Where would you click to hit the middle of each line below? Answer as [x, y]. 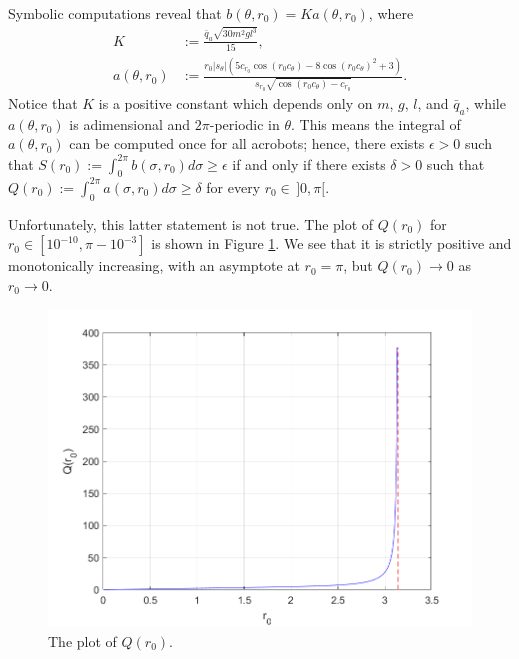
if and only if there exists [309, 163]
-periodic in [244, 123]
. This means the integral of [376, 123]
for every [233, 186]
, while [485, 103]
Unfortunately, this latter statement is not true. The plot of [191, 223]
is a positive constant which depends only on [235, 103]
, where [391, 13]
